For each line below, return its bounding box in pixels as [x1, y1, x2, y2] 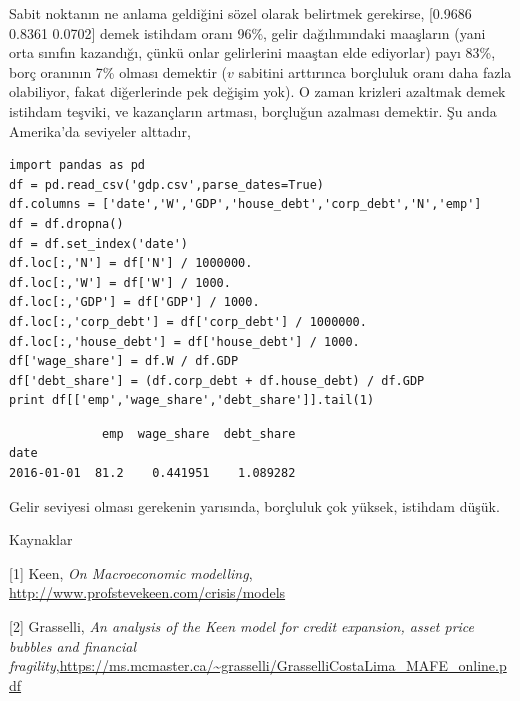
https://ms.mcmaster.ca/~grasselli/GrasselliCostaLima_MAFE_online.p [59, 655, 507, 676]
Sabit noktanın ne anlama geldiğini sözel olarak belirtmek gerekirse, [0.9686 [9, 3, 472, 23]
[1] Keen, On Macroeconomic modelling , [9, 562, 253, 583]
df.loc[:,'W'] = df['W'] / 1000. [9, 275, 231, 290]
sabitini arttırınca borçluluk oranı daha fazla [238, 61, 512, 82]
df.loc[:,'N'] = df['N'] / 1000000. [9, 256, 253, 271]
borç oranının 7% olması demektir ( [9, 61, 227, 82]
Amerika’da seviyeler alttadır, [9, 120, 191, 141]
